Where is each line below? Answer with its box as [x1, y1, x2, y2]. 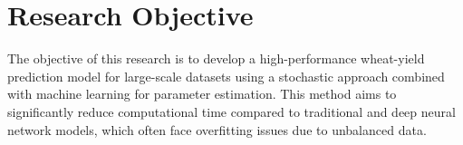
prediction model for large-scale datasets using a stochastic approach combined [7, 66, 445, 85]
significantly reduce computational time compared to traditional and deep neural [7, 101, 456, 121]
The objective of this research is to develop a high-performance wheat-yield [7, 49, 425, 68]
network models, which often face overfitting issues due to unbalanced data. [7, 120, 427, 139]
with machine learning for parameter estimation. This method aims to [7, 84, 397, 103]
